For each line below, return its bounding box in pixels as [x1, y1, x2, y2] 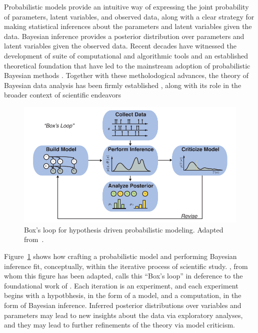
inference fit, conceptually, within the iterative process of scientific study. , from [4, 260, 248, 271]
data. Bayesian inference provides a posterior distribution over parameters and [4, 30, 244, 41]
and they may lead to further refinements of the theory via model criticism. [4, 319, 235, 330]
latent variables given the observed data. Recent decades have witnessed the [4, 40, 236, 51]
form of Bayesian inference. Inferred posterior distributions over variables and [4, 299, 241, 310]
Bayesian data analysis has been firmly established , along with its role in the [4, 79, 241, 90]
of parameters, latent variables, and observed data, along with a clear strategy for [4, 11, 254, 21]
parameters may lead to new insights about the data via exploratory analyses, [4, 309, 243, 320]
